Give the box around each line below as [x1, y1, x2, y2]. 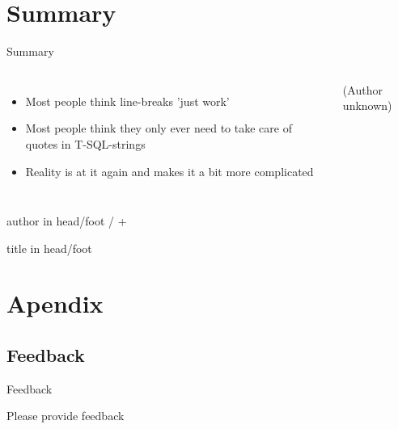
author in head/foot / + [6, 212, 127, 229]
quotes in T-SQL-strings [25, 135, 146, 152]
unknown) [342, 97, 392, 114]
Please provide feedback [6, 407, 125, 424]
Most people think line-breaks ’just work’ [25, 92, 230, 109]
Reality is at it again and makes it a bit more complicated [25, 162, 314, 179]
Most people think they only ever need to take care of [25, 120, 292, 137]
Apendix [6, 287, 104, 320]
